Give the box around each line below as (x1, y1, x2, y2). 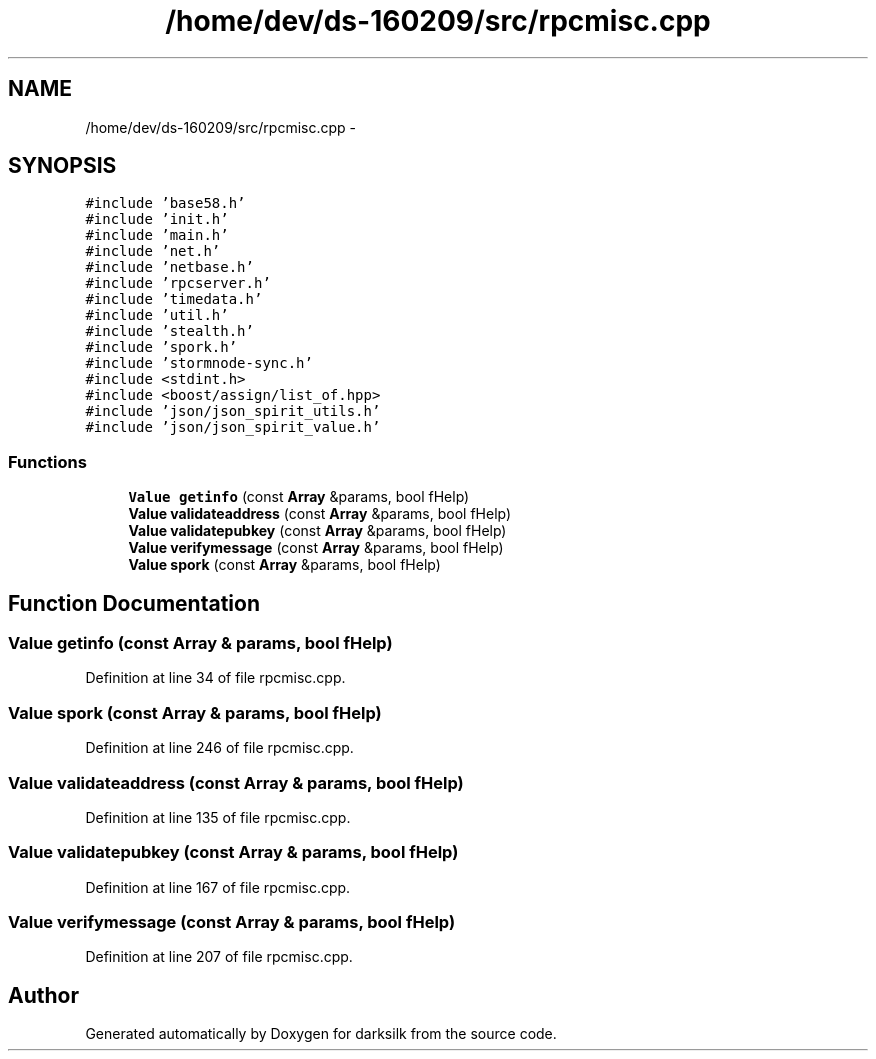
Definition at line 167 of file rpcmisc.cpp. (85, 878, 351, 896)
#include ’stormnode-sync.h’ (85, 355, 313, 372)
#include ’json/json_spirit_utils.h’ (85, 403, 381, 420)
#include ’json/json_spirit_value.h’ (85, 419, 381, 436)
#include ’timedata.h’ (85, 291, 263, 308)
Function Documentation (8, 590, 260, 616)
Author (8, 982, 79, 1008)
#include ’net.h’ (85, 243, 221, 260)
